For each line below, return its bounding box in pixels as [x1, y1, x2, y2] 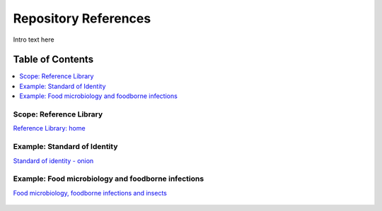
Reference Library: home [13, 124, 86, 133]
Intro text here [13, 35, 54, 44]
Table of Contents [13, 54, 94, 66]
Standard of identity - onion [13, 156, 94, 165]
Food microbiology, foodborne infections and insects [13, 188, 168, 197]
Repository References [13, 11, 151, 26]
